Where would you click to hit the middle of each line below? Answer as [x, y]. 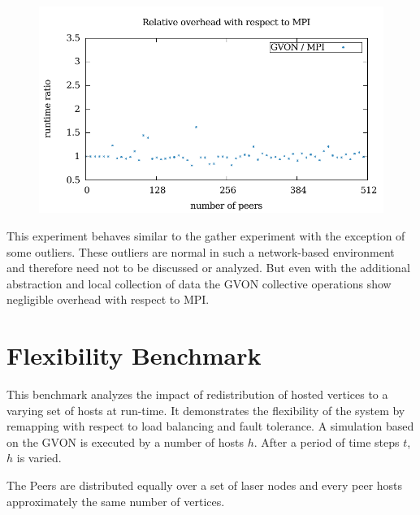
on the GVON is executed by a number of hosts [126, 441]
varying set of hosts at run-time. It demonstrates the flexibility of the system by [206, 410]
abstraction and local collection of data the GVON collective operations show [199, 283]
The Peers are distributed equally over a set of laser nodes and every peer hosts [205, 485]
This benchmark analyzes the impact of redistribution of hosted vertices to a [197, 394]
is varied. [39, 458]
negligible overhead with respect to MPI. [108, 299]
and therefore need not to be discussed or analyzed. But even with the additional [208, 268]
